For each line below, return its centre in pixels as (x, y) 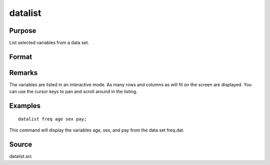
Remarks (23, 73)
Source (21, 144)
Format (21, 57)
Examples (25, 106)
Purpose (23, 31)
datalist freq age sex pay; (52, 119)
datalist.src (21, 157)
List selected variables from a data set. (49, 43)
